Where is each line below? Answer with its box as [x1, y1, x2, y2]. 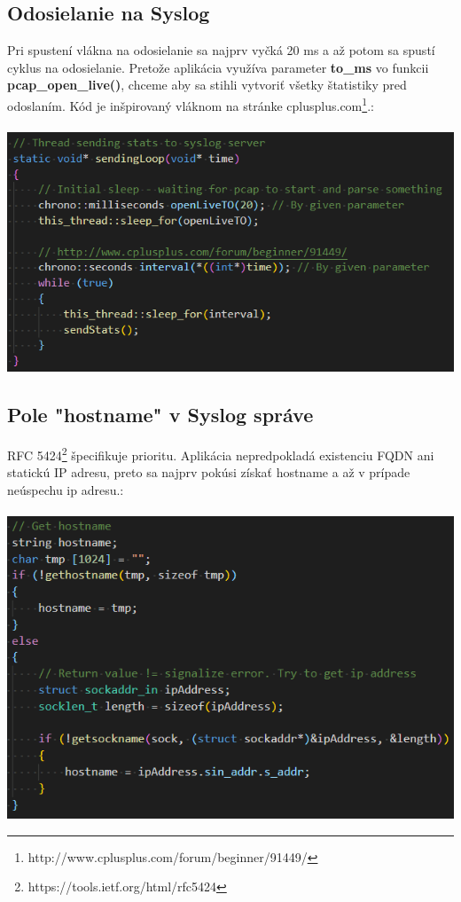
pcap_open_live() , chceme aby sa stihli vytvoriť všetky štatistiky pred [7, 75, 407, 94]
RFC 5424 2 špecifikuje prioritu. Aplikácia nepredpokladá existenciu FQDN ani [7, 443, 434, 464]
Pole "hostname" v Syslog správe [7, 401, 314, 428]
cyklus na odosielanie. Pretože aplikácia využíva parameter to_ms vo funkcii [7, 58, 429, 76]
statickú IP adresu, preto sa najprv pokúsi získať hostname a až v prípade [7, 463, 410, 482]
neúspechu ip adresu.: [7, 480, 124, 498]
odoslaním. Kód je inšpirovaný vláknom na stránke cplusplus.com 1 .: [7, 93, 374, 114]
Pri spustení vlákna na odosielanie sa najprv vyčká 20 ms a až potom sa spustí [7, 41, 435, 59]
